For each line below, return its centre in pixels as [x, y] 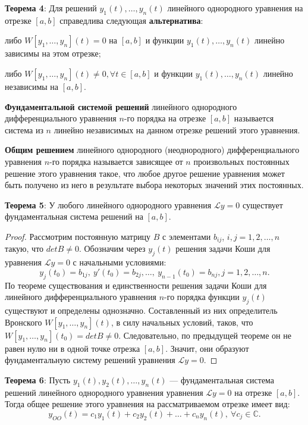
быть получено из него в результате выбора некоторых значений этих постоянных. [154, 185]
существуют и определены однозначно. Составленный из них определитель [141, 310]
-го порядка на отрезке [165, 118]
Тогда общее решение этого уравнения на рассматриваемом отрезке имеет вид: [147, 404]
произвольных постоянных [241, 161]
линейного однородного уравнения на [235, 8]
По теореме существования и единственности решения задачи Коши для [136, 285]
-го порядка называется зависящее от [116, 161]
